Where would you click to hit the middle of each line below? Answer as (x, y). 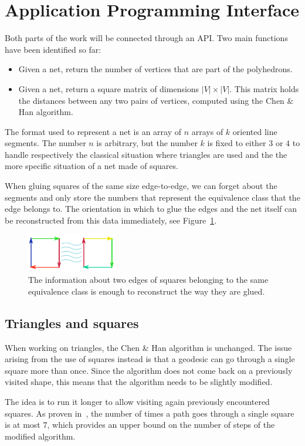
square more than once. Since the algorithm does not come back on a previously (149, 370)
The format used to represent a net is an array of (93, 131)
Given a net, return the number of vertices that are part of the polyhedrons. (155, 69)
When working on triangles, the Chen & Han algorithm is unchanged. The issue (148, 347)
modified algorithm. (40, 436)
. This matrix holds (264, 88)
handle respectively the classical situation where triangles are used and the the (146, 154)
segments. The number (45, 143)
